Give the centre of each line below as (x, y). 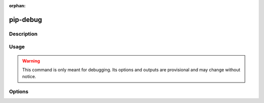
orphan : (17, 6)
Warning (31, 61)
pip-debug (26, 20)
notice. (29, 77)
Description (23, 34)
